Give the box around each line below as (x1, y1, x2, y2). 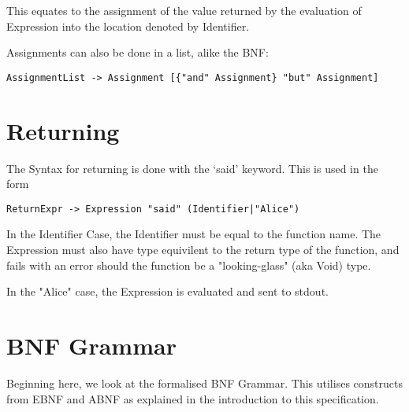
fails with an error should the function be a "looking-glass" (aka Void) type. (6, 256, 371, 273)
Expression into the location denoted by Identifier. (6, 17, 250, 34)
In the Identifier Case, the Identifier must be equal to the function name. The (6, 226, 381, 242)
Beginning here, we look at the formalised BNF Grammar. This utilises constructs (6, 374, 403, 391)
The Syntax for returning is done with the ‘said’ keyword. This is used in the (6, 160, 378, 176)
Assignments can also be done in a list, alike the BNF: (6, 44, 269, 61)
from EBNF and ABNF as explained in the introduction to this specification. (6, 390, 379, 406)
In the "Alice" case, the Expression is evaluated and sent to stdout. (6, 283, 329, 300)
